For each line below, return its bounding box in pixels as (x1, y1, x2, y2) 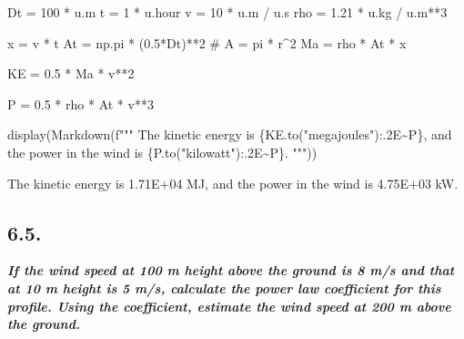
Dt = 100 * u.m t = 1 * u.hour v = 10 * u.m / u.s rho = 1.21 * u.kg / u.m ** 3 (7, 3, 448, 21)
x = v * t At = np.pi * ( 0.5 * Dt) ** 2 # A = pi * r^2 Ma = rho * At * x (7, 33, 407, 52)
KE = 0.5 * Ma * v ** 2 (7, 64, 135, 83)
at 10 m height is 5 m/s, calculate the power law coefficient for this (7, 278, 441, 297)
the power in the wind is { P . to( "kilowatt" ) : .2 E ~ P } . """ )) (7, 142, 318, 161)
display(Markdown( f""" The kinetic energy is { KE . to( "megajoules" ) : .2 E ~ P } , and (7, 125, 452, 144)
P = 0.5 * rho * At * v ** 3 (7, 94, 154, 113)
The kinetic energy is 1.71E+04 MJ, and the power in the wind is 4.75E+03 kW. (7, 173, 459, 192)
